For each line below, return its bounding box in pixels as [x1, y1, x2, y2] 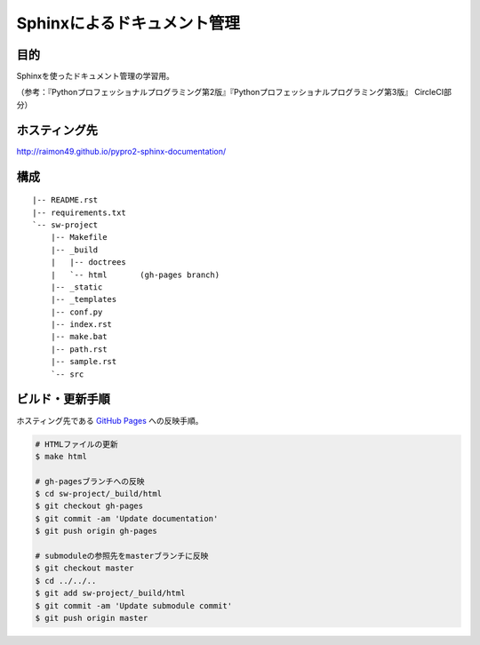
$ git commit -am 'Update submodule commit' [35, 601, 233, 610]
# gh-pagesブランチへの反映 [35, 476, 145, 486]
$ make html [35, 451, 88, 461]
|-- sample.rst [50, 356, 117, 367]
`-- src [50, 369, 84, 379]
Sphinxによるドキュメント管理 [16, 13, 240, 33]
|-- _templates [50, 294, 117, 305]
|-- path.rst [50, 344, 108, 354]
